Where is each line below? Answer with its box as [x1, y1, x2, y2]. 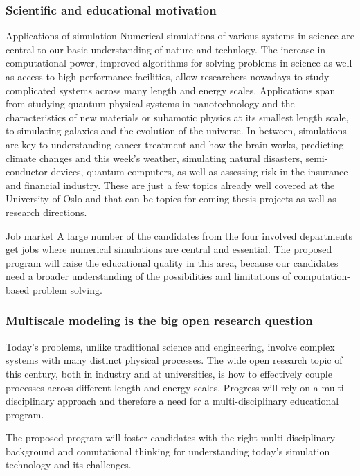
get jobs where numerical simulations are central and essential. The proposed [6, 242, 332, 256]
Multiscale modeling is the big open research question [6, 312, 313, 329]
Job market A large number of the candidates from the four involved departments [6, 228, 353, 243]
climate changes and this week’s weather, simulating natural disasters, [6, 150, 303, 165]
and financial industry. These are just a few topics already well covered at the [6, 177, 335, 192]
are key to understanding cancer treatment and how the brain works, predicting [6, 136, 344, 151]
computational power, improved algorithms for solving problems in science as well [6, 55, 352, 70]
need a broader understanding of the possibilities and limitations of [6, 269, 291, 283]
